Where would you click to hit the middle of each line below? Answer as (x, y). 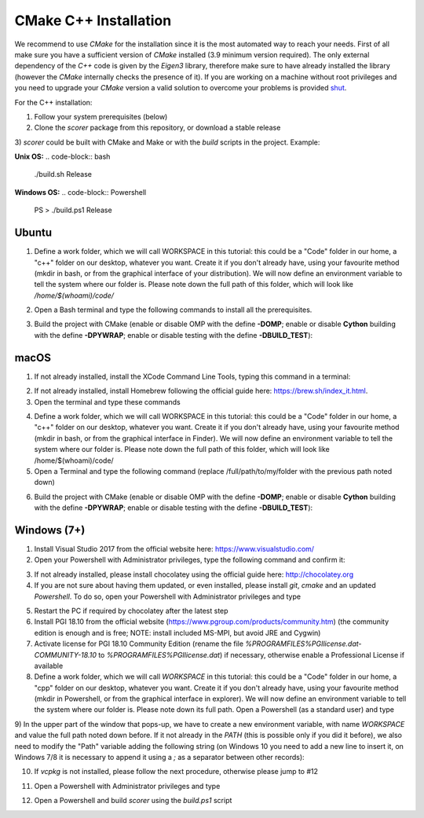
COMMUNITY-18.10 (66, 655)
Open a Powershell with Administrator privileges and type (127, 786)
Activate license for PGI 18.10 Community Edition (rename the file (139, 644)
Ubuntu (33, 233)
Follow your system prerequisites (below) (101, 116)
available (49, 666)
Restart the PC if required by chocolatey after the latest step (131, 611)
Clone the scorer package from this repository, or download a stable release (157, 128)
